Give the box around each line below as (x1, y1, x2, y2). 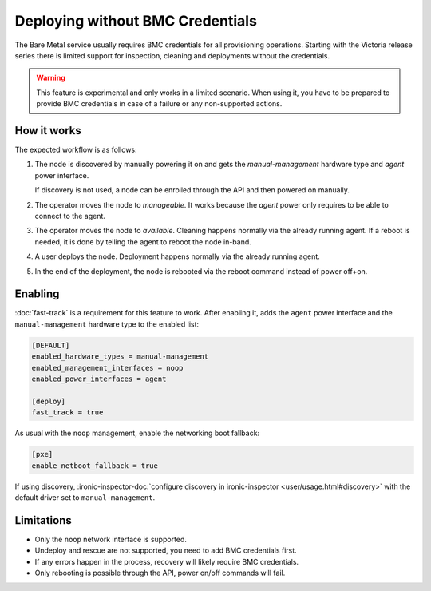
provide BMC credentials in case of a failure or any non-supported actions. (36, 99, 283, 109)
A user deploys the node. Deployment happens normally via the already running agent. (34, 252, 321, 261)
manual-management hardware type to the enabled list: (14, 319, 200, 329)
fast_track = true (31, 408, 104, 417)
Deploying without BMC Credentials (14, 12, 257, 30)
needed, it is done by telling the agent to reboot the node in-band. (34, 236, 251, 247)
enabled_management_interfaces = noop (31, 363, 184, 372)
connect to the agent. (34, 211, 105, 220)
